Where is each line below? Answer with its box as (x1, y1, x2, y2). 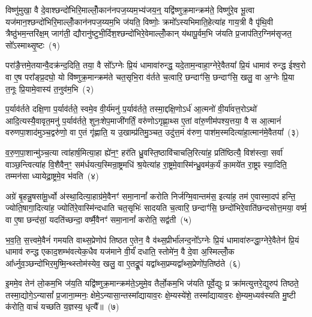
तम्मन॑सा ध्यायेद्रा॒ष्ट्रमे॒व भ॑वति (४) (5, 170, 99, 182)
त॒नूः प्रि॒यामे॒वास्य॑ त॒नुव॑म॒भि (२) (5, 82, 94, 95)
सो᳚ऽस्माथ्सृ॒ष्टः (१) (5, 38, 60, 51)
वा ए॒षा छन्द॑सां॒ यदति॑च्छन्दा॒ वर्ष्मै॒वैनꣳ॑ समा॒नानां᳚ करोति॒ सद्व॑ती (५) (5, 213, 192, 225)
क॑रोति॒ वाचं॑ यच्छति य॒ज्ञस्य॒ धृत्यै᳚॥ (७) (5, 300, 119, 313)
